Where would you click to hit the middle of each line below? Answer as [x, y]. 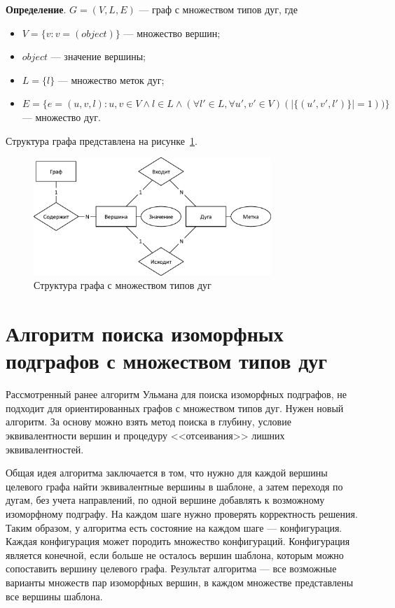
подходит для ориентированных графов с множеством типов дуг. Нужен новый [175, 408]
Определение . [36, 9]
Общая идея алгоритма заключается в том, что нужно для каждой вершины [167, 473]
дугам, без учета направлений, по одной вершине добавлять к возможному [165, 500]
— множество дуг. [61, 116]
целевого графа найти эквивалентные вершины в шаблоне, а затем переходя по [174, 486]
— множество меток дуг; [111, 79]
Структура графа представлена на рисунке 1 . [102, 140]
